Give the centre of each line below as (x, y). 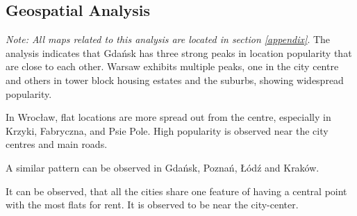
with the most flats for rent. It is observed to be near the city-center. (152, 205)
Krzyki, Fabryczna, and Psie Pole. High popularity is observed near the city (167, 130)
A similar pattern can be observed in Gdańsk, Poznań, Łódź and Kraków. (163, 167)
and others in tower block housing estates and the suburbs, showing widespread (175, 80)
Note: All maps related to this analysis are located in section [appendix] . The (168, 39)
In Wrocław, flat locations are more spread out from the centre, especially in (168, 117)
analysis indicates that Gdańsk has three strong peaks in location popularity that (179, 52)
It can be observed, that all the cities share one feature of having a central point (176, 191)
